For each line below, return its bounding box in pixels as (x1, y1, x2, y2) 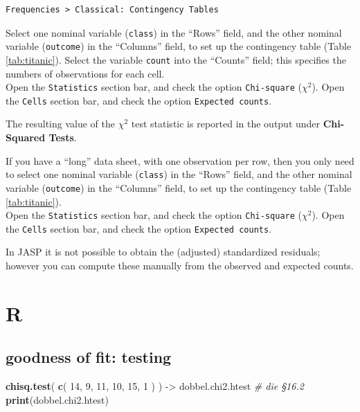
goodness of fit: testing (6, 346, 172, 368)
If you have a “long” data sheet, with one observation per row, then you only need (6, 153, 354, 168)
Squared (6, 130, 46, 145)
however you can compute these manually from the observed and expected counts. (6, 258, 354, 273)
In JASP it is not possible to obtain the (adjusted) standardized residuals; (6, 244, 321, 259)
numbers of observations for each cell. (6, 66, 165, 80)
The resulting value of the (6, 116, 116, 131)
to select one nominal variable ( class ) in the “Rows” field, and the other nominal (6, 167, 352, 181)
